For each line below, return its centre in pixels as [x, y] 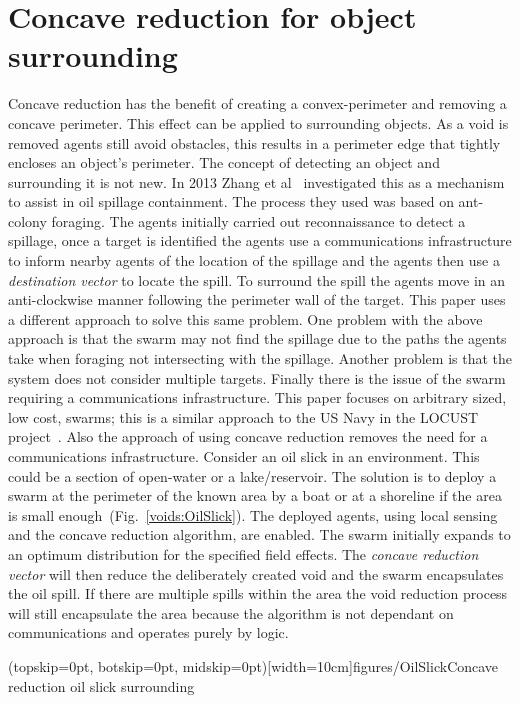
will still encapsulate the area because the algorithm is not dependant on [231, 612]
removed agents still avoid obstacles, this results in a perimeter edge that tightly [254, 142]
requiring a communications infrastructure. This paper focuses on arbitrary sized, [257, 397]
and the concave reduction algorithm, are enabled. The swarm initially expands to [259, 534]
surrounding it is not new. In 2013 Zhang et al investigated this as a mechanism [256, 181]
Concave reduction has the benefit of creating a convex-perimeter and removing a [257, 103]
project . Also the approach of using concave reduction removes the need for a [248, 436]
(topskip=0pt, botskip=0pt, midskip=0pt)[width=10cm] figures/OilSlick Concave [253, 665]
